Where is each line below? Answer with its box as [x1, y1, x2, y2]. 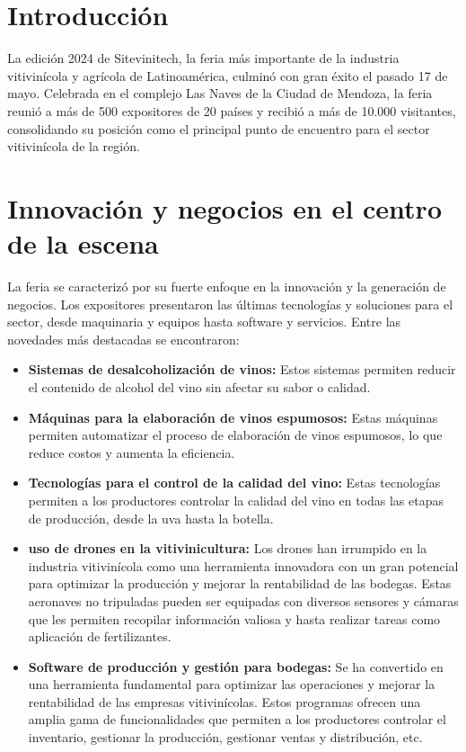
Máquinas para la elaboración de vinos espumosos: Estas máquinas [28, 407, 438, 426]
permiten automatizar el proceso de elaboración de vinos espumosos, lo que [28, 425, 443, 444]
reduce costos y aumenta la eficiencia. [28, 443, 235, 461]
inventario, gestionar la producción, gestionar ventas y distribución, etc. [28, 728, 423, 747]
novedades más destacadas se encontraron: [7, 329, 240, 348]
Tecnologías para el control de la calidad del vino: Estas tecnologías [28, 473, 441, 492]
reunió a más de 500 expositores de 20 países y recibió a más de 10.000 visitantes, [7, 101, 456, 120]
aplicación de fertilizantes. [28, 627, 171, 646]
